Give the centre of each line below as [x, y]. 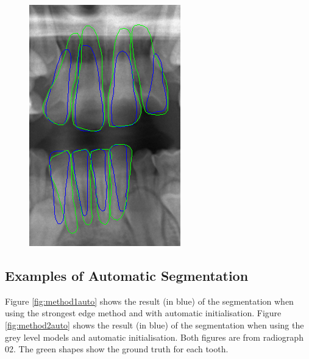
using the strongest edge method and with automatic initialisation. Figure [143, 313]
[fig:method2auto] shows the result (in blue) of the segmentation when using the [154, 325]
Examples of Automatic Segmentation [127, 275]
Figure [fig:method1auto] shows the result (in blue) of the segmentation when [149, 301]
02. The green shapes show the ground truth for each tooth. [117, 349]
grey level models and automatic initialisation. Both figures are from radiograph [154, 337]
